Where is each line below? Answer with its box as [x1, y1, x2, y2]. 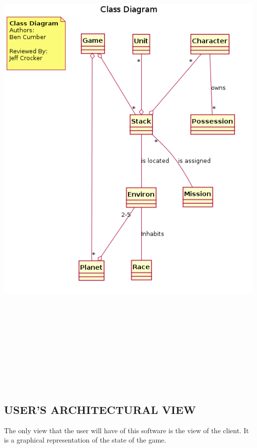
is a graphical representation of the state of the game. [4, 435, 167, 445]
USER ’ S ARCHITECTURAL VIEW [4, 402, 196, 417]
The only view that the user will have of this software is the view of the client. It [4, 425, 249, 435]
